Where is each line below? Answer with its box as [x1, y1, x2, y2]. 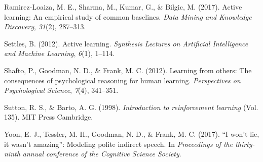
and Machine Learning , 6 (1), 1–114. [4, 48, 115, 59]
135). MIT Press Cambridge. [4, 112, 93, 122]
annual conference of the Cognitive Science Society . [22, 148, 181, 159]
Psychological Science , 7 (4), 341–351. [4, 85, 119, 95]
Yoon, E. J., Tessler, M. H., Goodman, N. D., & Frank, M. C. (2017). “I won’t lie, [4, 128, 259, 139]
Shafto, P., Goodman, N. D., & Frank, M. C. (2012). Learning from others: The [4, 65, 252, 75]
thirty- [235, 138, 255, 149]
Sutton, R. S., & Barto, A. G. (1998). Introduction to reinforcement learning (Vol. [4, 101, 258, 112]
